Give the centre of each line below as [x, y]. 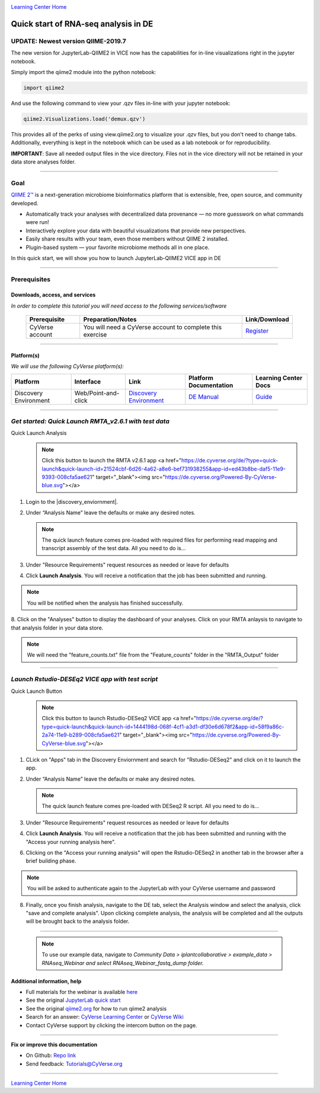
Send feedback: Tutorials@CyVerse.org [74, 1063]
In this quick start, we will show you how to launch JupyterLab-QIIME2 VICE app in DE [116, 258]
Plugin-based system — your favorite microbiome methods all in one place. [118, 247]
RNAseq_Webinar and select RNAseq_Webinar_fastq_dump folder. [123, 963]
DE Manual [204, 397]
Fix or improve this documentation [54, 1044]
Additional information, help [46, 981]
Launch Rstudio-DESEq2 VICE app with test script [84, 679]
